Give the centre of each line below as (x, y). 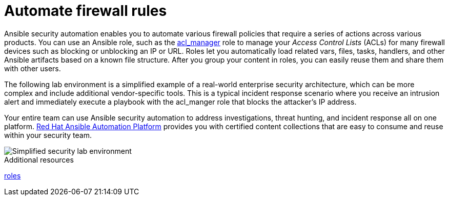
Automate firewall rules (86, 11)
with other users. (33, 68)
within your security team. (48, 135)
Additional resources (39, 159)
